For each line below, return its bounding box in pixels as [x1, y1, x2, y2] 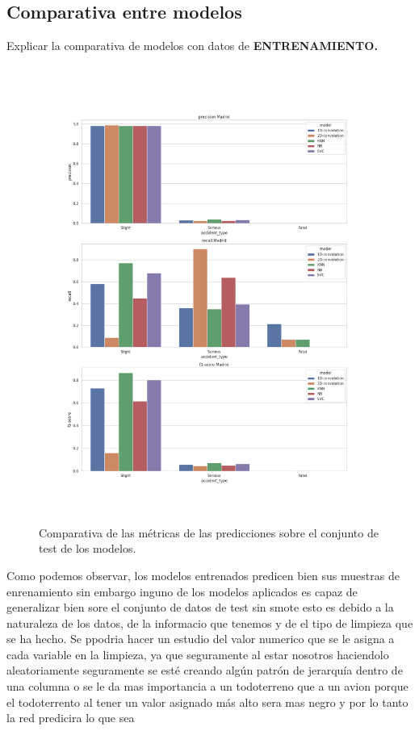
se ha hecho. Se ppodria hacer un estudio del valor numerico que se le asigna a [6, 630, 395, 647]
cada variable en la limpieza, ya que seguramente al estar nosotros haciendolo [6, 645, 389, 662]
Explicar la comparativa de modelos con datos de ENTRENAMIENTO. [6, 37, 378, 54]
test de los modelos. [39, 540, 136, 557]
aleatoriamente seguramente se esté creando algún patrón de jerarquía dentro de [6, 662, 403, 679]
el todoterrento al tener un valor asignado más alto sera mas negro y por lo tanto [6, 693, 409, 710]
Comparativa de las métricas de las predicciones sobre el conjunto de [39, 524, 379, 541]
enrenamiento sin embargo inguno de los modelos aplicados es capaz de [6, 583, 358, 599]
